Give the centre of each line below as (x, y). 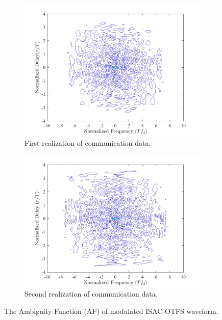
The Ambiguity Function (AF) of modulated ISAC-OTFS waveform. (111, 311)
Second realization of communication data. (91, 294)
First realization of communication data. (88, 142)
